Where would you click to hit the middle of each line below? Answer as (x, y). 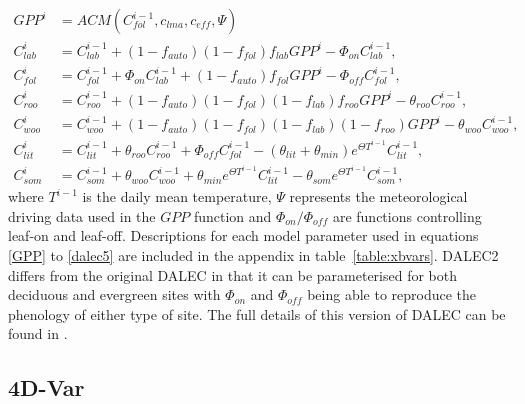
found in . (38, 333)
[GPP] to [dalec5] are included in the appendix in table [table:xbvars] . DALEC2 (253, 255)
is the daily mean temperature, (177, 196)
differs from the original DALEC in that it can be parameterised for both (232, 274)
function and (232, 215)
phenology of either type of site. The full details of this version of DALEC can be (257, 313)
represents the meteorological (378, 196)
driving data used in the (82, 215)
